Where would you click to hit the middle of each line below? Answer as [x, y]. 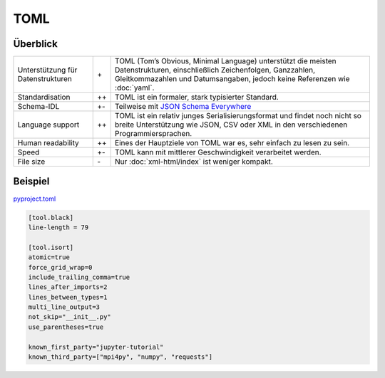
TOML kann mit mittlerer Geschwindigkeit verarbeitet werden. [218, 152]
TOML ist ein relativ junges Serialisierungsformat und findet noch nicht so [238, 116]
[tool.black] [51, 217]
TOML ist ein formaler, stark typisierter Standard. [197, 98]
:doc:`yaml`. [134, 88]
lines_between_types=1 [68, 297]
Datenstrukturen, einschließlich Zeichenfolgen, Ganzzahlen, [215, 70]
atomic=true [49, 257]
